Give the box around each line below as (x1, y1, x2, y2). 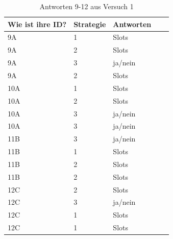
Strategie (73, 18, 106, 29)
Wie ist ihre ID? (8, 18, 67, 29)
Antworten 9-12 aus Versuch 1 (39, 1, 134, 11)
